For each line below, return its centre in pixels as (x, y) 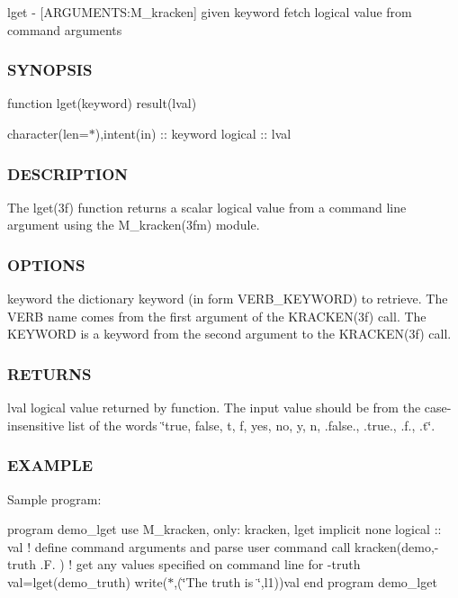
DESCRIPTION (68, 173)
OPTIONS (46, 264)
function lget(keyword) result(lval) (102, 103)
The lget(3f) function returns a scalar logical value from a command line (207, 207)
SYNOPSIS (50, 70)
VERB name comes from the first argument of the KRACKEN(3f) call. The (217, 316)
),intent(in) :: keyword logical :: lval (193, 133)
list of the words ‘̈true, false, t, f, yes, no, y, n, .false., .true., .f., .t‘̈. (251, 425)
